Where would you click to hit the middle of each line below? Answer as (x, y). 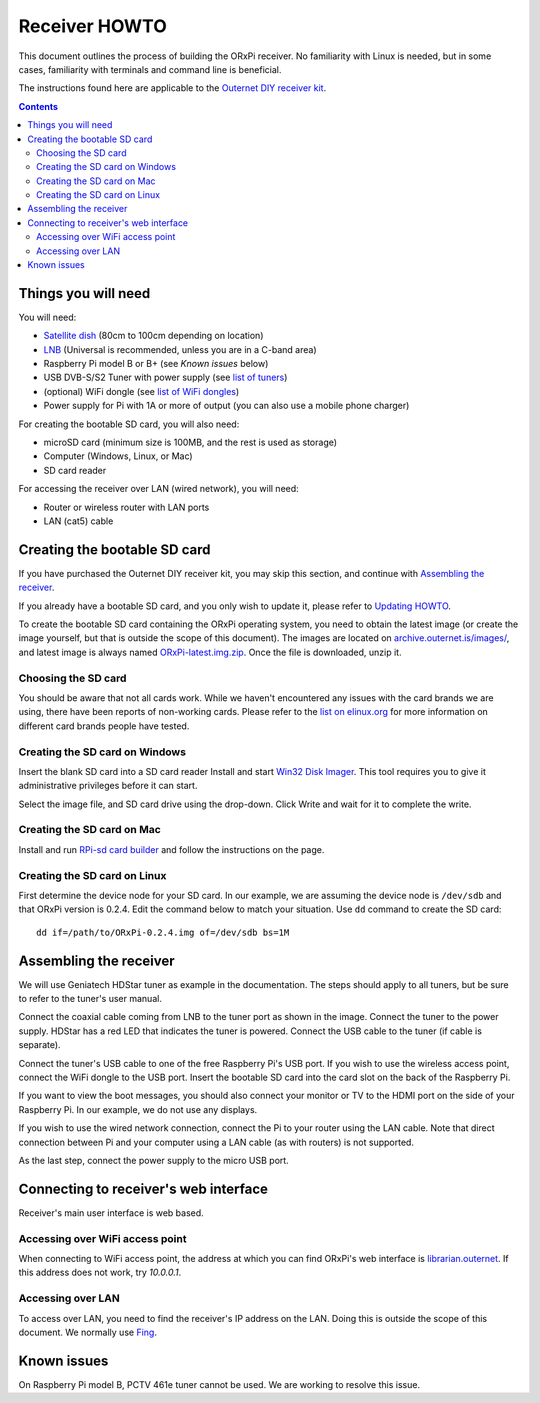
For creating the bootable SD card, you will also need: (129, 424)
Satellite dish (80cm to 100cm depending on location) (153, 336)
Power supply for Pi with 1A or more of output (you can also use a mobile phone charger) (226, 406)
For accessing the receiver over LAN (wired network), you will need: (158, 489)
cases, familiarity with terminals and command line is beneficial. (150, 69)
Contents (38, 106)
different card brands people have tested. (104, 726)
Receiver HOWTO (92, 26)
